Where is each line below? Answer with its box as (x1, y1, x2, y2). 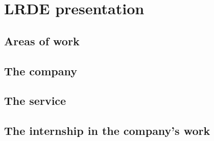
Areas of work (4, 33, 80, 48)
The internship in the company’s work (4, 123, 210, 138)
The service (4, 93, 66, 108)
